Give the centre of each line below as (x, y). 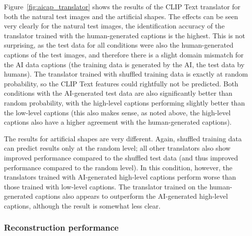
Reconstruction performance (61, 227)
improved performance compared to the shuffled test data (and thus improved (121, 157)
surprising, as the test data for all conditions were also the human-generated (119, 45)
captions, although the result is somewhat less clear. (82, 205)
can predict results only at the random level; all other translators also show (117, 148)
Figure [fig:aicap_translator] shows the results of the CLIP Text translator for (122, 6)
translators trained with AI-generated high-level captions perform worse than (120, 177)
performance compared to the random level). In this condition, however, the (118, 167)
